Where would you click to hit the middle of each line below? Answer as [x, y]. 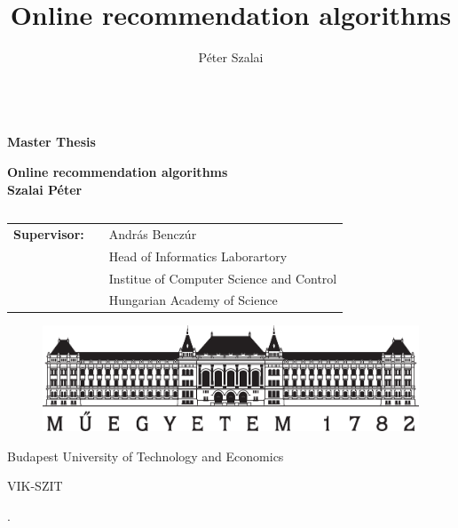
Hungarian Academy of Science [193, 300]
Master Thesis [51, 142]
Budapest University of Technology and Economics [146, 456]
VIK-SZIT [35, 486]
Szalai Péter [45, 189]
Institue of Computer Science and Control [223, 278]
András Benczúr [153, 233]
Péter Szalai [231, 57]
